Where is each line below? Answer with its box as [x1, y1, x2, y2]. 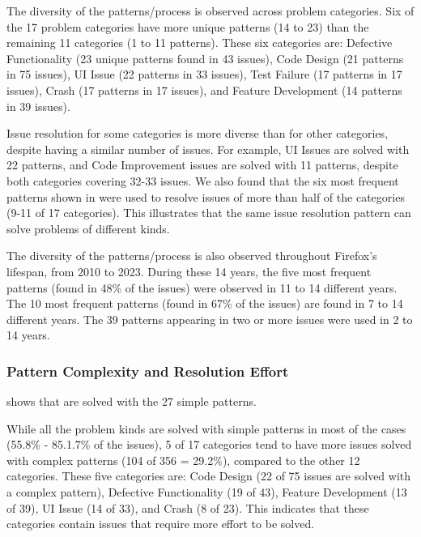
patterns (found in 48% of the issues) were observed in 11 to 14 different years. [6, 279, 398, 296]
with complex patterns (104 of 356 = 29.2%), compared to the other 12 [6, 451, 360, 468]
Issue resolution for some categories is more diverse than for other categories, [6, 125, 389, 142]
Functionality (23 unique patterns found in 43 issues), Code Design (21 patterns [6, 49, 404, 66]
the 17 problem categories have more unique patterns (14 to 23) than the [6, 18, 369, 35]
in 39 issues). [6, 97, 70, 114]
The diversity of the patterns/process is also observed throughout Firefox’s [6, 247, 377, 264]
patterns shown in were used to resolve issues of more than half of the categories [6, 188, 405, 205]
